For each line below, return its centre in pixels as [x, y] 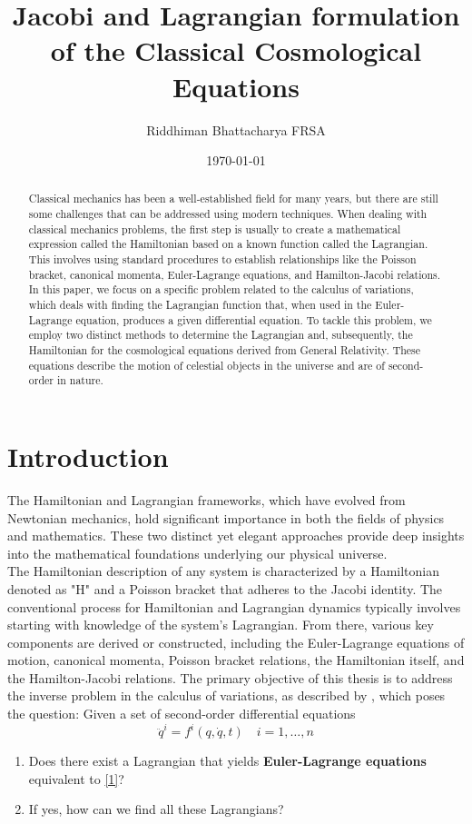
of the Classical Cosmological [236, 50]
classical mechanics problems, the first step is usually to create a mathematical [215, 228]
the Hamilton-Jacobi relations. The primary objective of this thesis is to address [230, 677]
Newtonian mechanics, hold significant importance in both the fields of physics [226, 517]
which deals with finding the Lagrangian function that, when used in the [200, 305]
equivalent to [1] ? [76, 778]
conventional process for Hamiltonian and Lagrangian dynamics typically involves [234, 606]
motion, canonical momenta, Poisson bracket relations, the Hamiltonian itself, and [236, 660]
